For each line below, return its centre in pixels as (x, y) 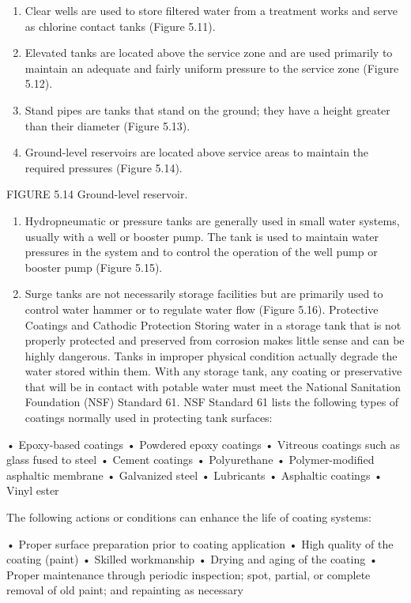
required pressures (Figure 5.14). (104, 167)
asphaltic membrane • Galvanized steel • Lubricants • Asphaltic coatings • (194, 475)
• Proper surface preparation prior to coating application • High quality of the (200, 543)
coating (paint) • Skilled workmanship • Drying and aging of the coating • (192, 559)
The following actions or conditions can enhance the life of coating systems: (189, 517)
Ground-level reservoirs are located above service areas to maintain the (197, 152)
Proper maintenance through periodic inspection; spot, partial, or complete (189, 574)
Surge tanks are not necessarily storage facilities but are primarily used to (204, 294)
